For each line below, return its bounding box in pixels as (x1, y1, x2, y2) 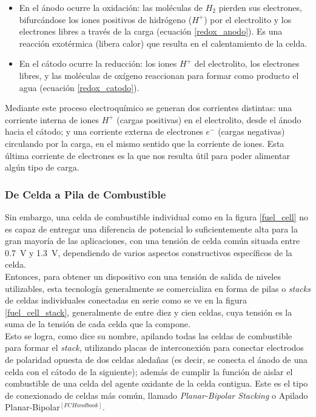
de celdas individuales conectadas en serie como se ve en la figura (5, 294, 247, 307)
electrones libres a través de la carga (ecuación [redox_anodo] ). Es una (19, 25, 283, 38)
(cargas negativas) (218, 125, 285, 138)
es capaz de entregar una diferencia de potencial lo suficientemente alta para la (5, 222, 298, 235)
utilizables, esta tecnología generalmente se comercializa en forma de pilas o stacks (5, 282, 311, 294)
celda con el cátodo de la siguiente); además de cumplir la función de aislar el (5, 365, 293, 378)
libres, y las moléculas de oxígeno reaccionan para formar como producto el (19, 69, 299, 81)
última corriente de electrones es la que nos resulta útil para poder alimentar (5, 149, 290, 161)
